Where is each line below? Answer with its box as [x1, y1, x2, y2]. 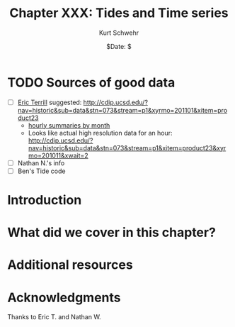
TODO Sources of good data [7, 74, 176, 90]
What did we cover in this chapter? [7, 225, 216, 240]
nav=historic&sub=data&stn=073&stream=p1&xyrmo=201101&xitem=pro [17, 106, 228, 114]
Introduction [7, 192, 82, 209]
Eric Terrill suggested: [17, 98, 82, 106]
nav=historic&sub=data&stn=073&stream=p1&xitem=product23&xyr [28, 143, 227, 152]
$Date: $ [105, 42, 132, 50]
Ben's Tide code [17, 167, 66, 175]
